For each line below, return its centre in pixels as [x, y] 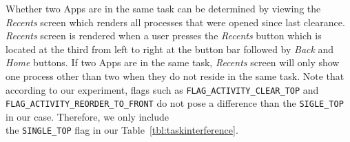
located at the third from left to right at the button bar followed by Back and [170, 49]
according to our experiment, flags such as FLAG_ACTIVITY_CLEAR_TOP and [162, 89]
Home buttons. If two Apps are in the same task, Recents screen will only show [173, 62]
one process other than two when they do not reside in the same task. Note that [175, 75]
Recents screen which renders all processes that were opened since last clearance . [175, 22]
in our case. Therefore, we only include [87, 116]
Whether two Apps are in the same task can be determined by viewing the [163, 8]
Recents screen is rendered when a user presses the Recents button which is [164, 35]
